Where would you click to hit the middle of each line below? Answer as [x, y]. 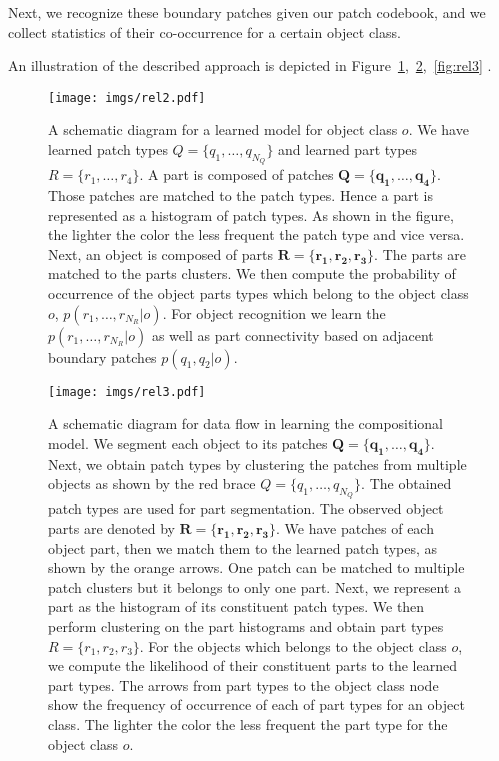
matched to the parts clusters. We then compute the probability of [252, 273]
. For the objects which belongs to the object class [293, 645]
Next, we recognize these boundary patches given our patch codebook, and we [247, 12]
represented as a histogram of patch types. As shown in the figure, [251, 214]
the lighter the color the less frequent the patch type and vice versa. [256, 234]
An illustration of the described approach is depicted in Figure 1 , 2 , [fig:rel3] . [250, 65]
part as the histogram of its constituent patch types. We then [236, 606]
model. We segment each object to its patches [188, 442]
